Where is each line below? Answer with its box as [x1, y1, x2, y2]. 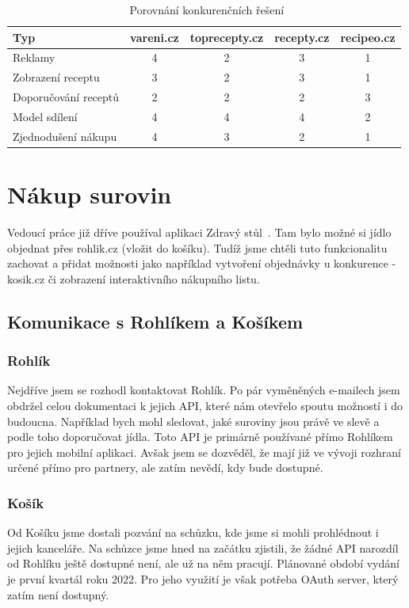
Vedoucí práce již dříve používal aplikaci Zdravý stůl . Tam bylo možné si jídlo [7, 224, 392, 241]
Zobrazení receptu [13, 69, 100, 85]
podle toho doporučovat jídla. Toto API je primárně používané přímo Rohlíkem [7, 428, 393, 445]
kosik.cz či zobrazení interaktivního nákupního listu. [7, 270, 260, 287]
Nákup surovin [7, 178, 172, 211]
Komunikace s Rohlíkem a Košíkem [7, 309, 304, 333]
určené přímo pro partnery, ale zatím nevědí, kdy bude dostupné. [7, 459, 323, 476]
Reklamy [13, 49, 55, 66]
